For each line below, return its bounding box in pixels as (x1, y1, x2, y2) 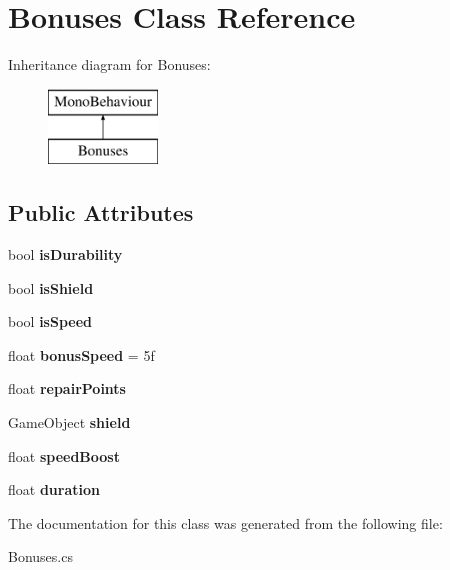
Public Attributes (8, 197, 194, 228)
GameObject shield (8, 412, 131, 433)
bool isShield (8, 277, 94, 298)
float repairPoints (8, 378, 126, 399)
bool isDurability (8, 244, 123, 265)
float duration (8, 479, 100, 500)
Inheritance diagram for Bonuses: (8, 54, 211, 75)
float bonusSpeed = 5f (8, 344, 155, 365)
